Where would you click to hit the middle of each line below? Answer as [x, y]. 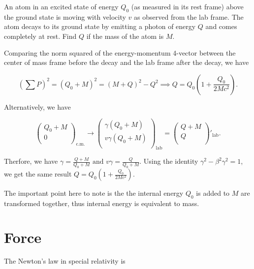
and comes [221, 26]
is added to [213, 193]
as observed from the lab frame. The [189, 16]
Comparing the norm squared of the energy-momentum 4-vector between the [120, 52]
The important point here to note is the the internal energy [94, 193]
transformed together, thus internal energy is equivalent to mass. [102, 203]
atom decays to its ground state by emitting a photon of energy [100, 26]
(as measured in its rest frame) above [187, 6]
